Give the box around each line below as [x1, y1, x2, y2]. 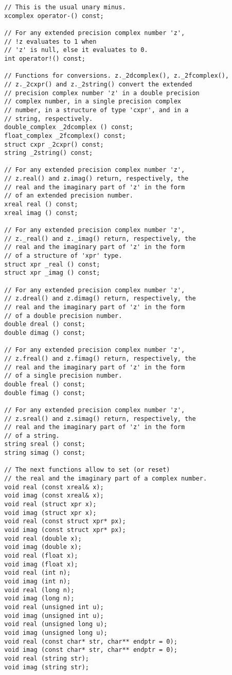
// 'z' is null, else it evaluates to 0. [4, 46, 148, 54]
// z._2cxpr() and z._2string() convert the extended [4, 80, 192, 88]
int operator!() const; [4, 55, 85, 62]
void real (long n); [4, 586, 75, 594]
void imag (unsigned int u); [4, 612, 104, 619]
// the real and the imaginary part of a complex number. [4, 475, 207, 483]
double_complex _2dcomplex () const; [4, 123, 133, 131]
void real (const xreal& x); [4, 483, 104, 491]
